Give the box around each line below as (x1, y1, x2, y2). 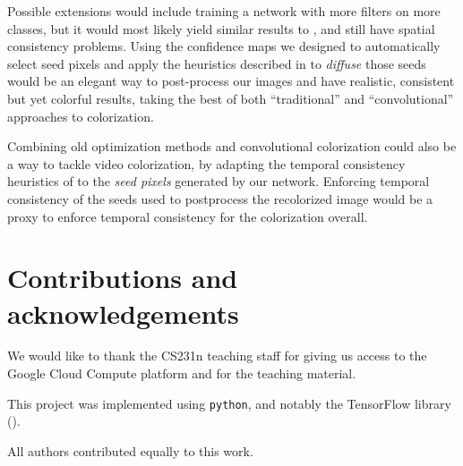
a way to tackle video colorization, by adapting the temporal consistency (7, 154, 406, 173)
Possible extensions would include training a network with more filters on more (7, 2, 441, 20)
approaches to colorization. (7, 106, 154, 125)
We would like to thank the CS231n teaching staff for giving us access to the (7, 346, 427, 365)
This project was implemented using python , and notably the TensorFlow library (7, 394, 451, 412)
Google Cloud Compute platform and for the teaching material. (7, 364, 356, 383)
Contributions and (7, 259, 238, 296)
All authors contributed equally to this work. (7, 441, 253, 460)
